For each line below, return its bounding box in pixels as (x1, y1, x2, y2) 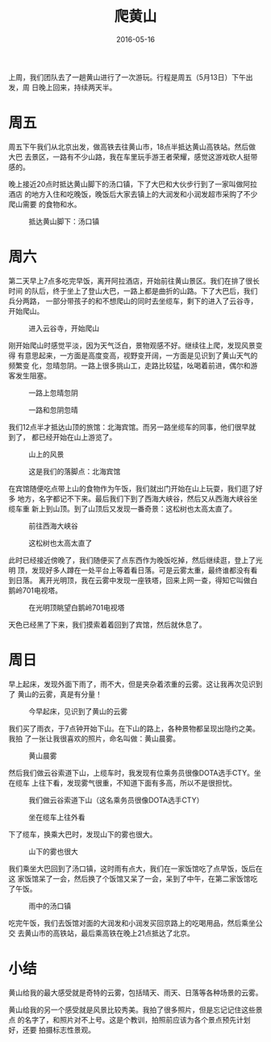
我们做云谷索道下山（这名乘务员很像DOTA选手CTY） (28, 795, 204, 805)
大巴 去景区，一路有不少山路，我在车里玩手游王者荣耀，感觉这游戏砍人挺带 (8, 152, 258, 161)
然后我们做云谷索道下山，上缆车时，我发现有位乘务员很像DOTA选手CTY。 (8, 768, 254, 777)
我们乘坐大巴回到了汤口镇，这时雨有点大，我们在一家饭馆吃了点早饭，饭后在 (8, 864, 263, 873)
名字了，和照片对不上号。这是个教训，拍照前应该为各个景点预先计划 (23, 1015, 251, 1024)
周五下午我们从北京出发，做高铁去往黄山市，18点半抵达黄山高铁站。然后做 (8, 142, 256, 152)
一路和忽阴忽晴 (28, 405, 78, 415)
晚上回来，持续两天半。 (38, 82, 117, 92)
